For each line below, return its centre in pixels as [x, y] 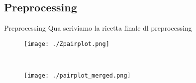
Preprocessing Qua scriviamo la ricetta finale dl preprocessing [98, 28]
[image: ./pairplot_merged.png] [77, 76]
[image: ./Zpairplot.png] [67, 44]
